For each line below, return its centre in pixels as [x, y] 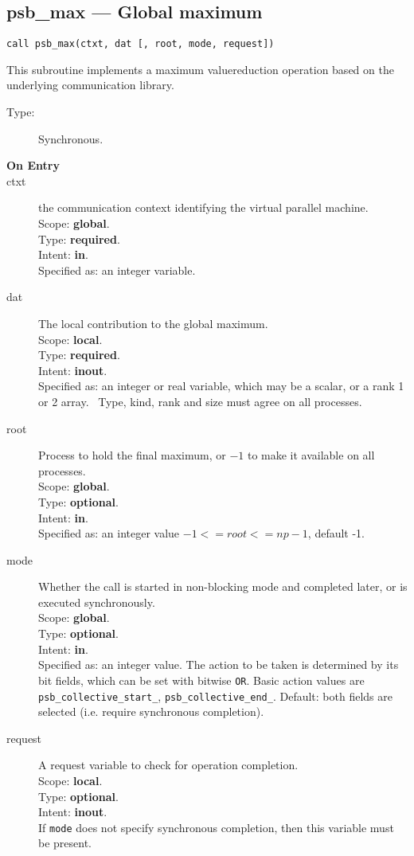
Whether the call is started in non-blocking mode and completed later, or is [223, 586]
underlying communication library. [90, 85]
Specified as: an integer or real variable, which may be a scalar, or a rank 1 [221, 386]
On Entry [33, 165]
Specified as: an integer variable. [117, 270]
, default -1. [336, 533]
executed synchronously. [97, 602]
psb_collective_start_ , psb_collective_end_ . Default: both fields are [215, 696]
